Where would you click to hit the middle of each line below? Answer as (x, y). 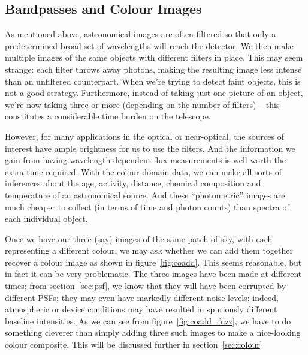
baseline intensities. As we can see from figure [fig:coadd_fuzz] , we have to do (148, 321)
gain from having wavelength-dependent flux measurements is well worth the (145, 160)
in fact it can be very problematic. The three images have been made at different (153, 274)
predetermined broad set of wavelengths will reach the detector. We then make (149, 45)
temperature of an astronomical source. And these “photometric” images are (145, 195)
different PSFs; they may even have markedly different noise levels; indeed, (142, 297)
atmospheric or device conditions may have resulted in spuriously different (141, 309)
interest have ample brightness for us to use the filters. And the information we (150, 148)
